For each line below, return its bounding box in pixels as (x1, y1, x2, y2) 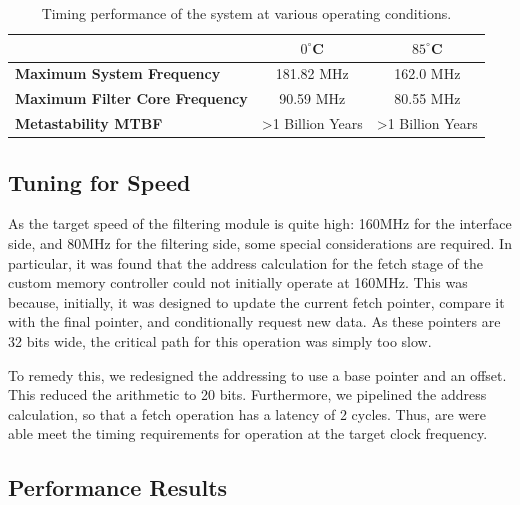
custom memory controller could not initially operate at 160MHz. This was (8, 272, 468, 293)
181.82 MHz (275, 63, 349, 84)
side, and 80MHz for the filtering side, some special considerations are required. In (8, 233, 512, 254)
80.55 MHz (394, 88, 461, 109)
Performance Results (8, 472, 228, 503)
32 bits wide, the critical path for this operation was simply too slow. (8, 330, 432, 351)
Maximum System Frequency (15, 63, 221, 84)
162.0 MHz (394, 63, 461, 84)
